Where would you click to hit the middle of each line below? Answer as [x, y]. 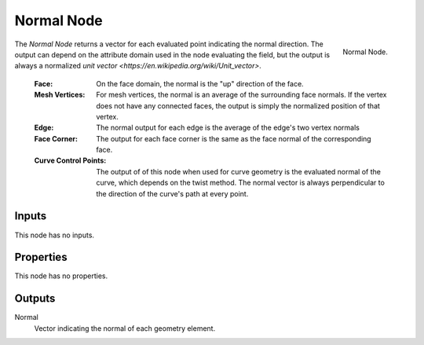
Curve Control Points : [70, 160]
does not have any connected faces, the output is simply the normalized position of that [238, 105]
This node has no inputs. [54, 235]
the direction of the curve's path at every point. [172, 193]
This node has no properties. [61, 276]
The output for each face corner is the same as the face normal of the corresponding [234, 138]
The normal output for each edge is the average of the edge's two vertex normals [228, 128]
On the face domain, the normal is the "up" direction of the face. [200, 83]
